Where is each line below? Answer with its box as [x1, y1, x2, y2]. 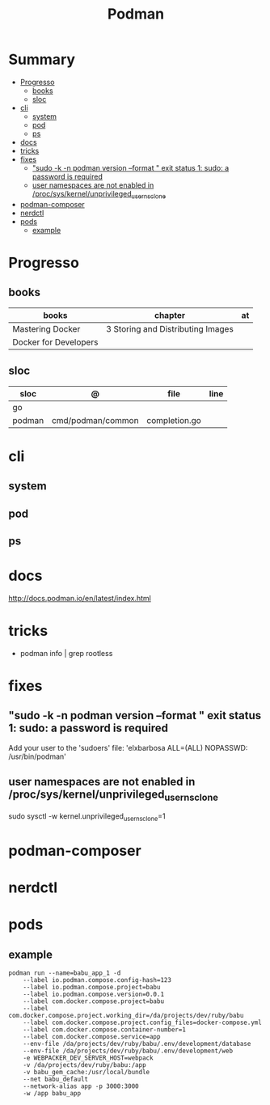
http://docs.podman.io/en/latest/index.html [8, 593, 151, 603]
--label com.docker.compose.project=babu [23, 997, 164, 1006]
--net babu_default [23, 1075, 89, 1083]
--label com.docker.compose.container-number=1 [23, 1025, 186, 1034]
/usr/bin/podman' [8, 751, 66, 761]
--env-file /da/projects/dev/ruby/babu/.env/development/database [23, 1039, 251, 1048]
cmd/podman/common [51, 414, 139, 425]
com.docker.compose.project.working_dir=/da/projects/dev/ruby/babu [8, 1011, 244, 1019]
